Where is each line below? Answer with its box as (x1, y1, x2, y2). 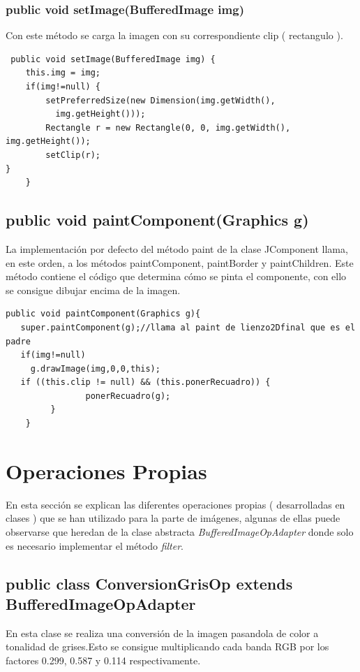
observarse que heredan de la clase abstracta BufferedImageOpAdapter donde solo (6, 524, 354, 539)
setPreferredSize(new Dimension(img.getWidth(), (45, 95, 276, 105)
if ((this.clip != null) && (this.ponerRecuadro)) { (20, 377, 271, 388)
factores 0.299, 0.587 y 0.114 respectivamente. (6, 652, 201, 667)
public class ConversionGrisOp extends (6, 572, 293, 594)
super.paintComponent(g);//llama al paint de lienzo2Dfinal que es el (20, 322, 356, 333)
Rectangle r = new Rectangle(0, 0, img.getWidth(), (45, 122, 291, 133)
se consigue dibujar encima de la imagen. (6, 282, 181, 297)
